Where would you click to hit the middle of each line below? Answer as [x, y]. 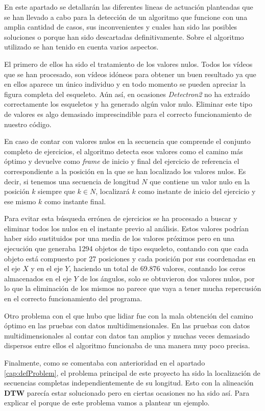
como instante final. [75, 201]
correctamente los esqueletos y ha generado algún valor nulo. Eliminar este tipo [128, 104]
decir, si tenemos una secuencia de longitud [72, 181]
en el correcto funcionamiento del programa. [73, 298]
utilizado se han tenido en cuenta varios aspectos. [81, 47]
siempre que [56, 191]
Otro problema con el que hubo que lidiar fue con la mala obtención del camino [129, 315]
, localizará [113, 191]
